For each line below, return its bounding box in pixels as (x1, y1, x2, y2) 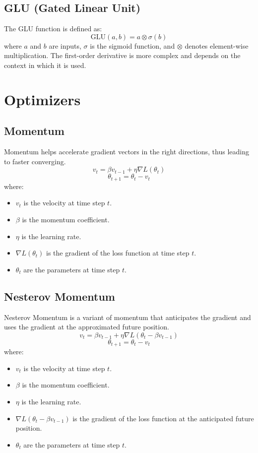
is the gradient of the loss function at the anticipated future (72, 413, 254, 423)
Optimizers (4, 89, 81, 109)
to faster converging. (4, 156, 66, 166)
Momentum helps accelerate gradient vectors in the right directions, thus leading (4, 146, 249, 157)
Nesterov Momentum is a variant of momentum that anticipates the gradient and (4, 312, 251, 322)
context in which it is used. (4, 60, 86, 70)
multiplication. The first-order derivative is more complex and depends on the (4, 50, 241, 61)
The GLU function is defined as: (4, 23, 102, 34)
